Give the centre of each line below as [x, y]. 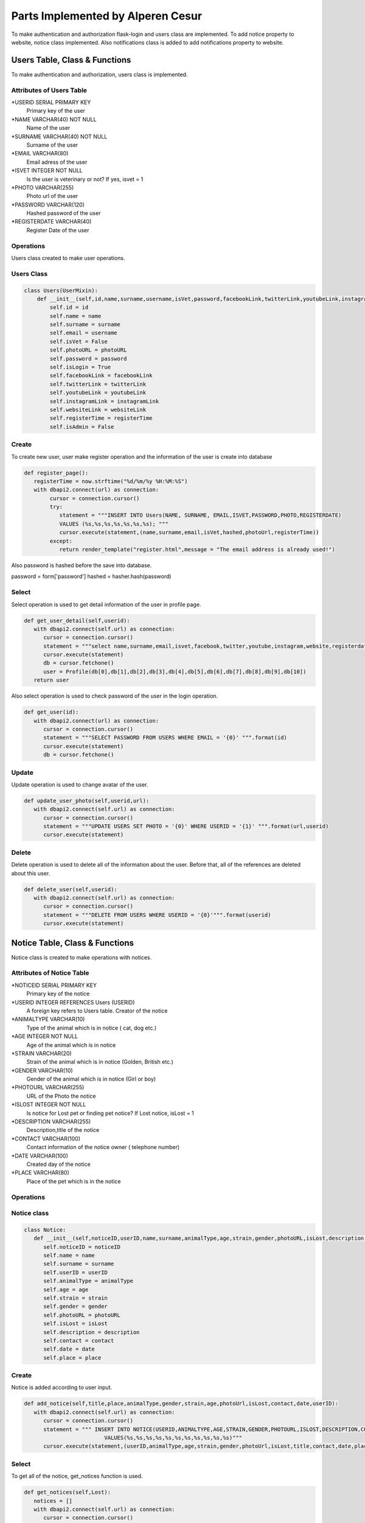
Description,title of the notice [63, 1130]
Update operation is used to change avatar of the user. [80, 784]
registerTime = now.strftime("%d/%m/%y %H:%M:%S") [111, 481]
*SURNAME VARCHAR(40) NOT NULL [59, 136]
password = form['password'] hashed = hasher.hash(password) [91, 576]
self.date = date [69, 1349]
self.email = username [84, 333]
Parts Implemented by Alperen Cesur [107, 16]
